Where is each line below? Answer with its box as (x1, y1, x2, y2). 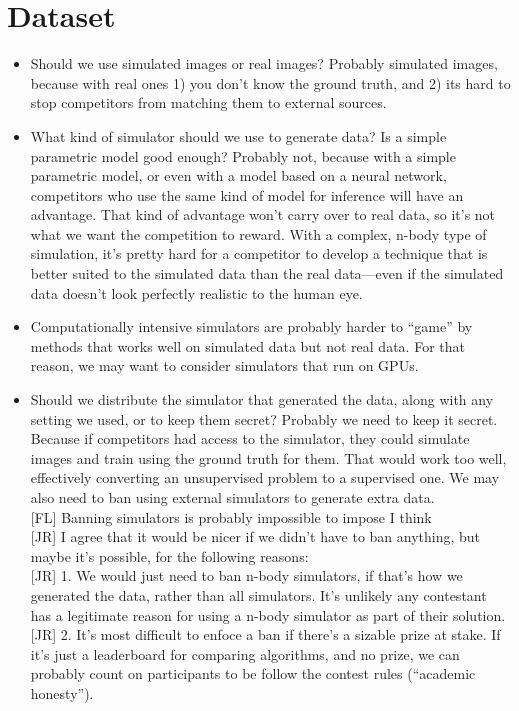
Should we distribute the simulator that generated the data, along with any (30, 389, 494, 410)
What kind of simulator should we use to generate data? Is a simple (30, 125, 447, 146)
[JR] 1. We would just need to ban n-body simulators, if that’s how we (30, 565, 463, 586)
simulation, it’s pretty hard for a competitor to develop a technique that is (30, 243, 488, 264)
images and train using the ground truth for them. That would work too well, (30, 447, 507, 468)
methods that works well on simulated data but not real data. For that (30, 335, 465, 356)
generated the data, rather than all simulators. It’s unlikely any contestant (30, 584, 487, 605)
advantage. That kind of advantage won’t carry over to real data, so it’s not (30, 204, 496, 225)
